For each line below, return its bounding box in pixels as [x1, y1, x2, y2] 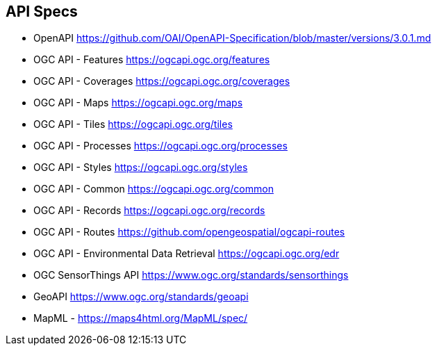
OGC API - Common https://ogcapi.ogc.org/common [33, 183, 274, 195]
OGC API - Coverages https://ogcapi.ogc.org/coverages [33, 75, 290, 88]
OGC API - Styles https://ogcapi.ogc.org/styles [33, 161, 248, 174]
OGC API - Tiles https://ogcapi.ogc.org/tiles [33, 118, 233, 131]
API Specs [6, 3, 78, 20]
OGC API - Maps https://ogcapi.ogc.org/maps [33, 97, 243, 109]
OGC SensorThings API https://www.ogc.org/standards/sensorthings [33, 269, 349, 281]
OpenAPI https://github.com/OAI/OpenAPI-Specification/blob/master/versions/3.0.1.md [33, 32, 431, 44]
